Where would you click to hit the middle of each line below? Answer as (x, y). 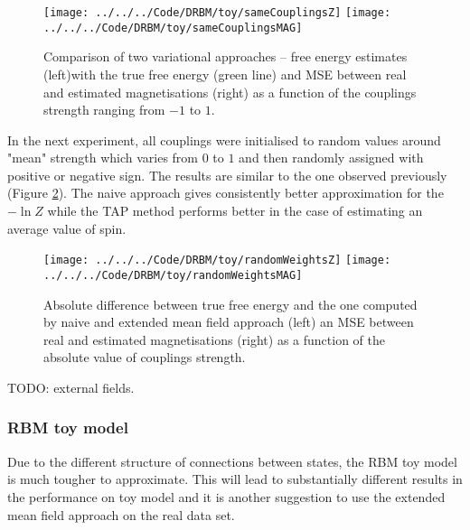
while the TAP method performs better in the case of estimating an (235, 211)
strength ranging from (104, 110)
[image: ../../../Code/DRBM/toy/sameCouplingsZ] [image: (217, 13)
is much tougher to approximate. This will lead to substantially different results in (235, 479)
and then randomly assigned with (331, 158)
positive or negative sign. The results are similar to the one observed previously (227, 175)
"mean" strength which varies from (103, 158)
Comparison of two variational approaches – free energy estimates (226, 56)
